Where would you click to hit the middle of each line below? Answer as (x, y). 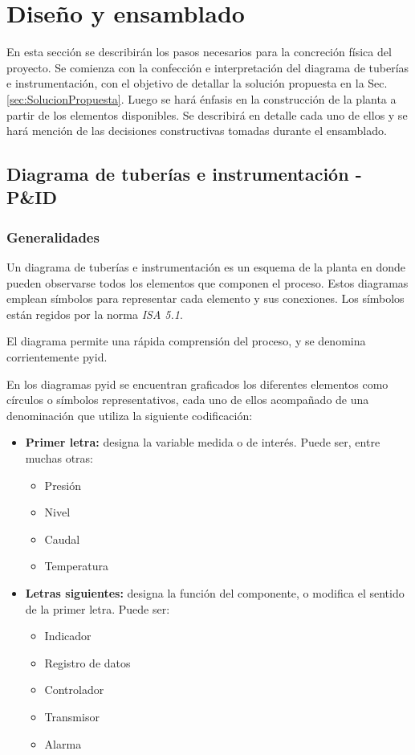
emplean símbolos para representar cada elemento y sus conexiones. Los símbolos (205, 298)
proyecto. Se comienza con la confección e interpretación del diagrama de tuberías (208, 67)
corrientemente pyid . (57, 357)
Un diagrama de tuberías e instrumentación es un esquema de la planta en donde (206, 267)
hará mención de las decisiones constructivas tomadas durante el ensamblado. (197, 131)
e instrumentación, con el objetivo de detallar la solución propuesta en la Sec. (197, 83)
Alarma (63, 743)
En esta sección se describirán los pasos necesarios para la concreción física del (199, 52)
